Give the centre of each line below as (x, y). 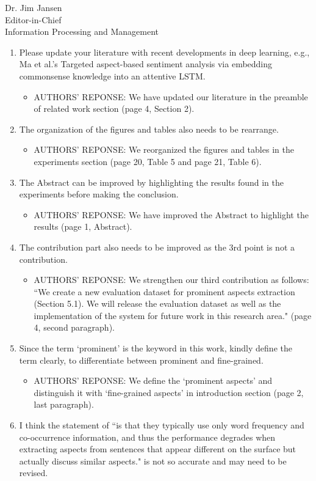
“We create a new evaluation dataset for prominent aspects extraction (164, 291)
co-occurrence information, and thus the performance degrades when (147, 437)
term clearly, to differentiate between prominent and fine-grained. (141, 360)
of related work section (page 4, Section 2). (114, 108)
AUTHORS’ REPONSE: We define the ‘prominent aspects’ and (153, 380)
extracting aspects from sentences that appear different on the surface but (158, 449)
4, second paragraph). (74, 327)
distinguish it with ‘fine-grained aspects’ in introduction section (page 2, (169, 392)
